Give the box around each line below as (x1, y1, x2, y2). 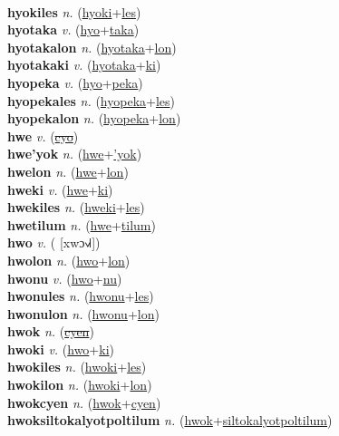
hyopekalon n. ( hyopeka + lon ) (7, 109, 181, 128)
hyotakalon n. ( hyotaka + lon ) (7, 37, 177, 56)
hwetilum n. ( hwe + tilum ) (7, 215, 156, 234)
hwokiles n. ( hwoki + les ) (7, 357, 147, 376)
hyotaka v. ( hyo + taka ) (7, 20, 140, 39)
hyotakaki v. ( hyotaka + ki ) (7, 55, 161, 74)
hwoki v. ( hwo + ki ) (7, 339, 114, 358)
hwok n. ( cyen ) (7, 322, 94, 341)
